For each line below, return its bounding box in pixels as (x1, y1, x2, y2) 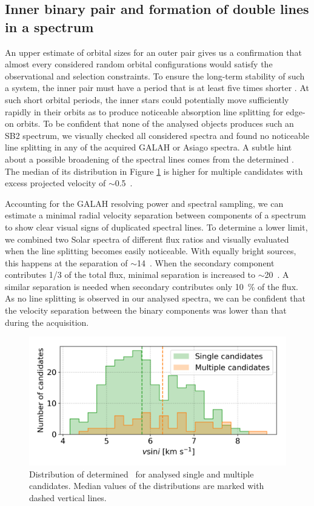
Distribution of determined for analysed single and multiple (29, 467, 254, 480)
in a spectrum (5, 17, 94, 36)
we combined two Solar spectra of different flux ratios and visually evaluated (5, 232, 289, 245)
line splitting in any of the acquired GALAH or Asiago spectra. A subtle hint (5, 141, 292, 153)
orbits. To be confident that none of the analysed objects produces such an (16, 117, 294, 130)
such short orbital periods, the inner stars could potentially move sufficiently (5, 93, 289, 106)
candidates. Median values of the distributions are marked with (29, 479, 264, 492)
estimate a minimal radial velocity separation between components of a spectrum (5, 209, 306, 221)
